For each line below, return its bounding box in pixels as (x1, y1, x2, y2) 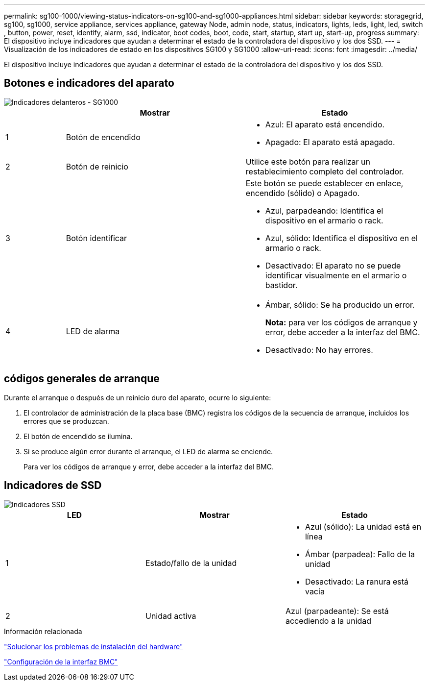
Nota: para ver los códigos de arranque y (265, 317, 418, 327)
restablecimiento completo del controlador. (245, 166, 404, 176)
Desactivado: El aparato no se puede (265, 260, 401, 270)
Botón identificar (66, 233, 127, 243)
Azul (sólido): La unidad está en (305, 521, 422, 532)
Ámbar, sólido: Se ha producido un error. (265, 299, 415, 310)
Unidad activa (145, 611, 196, 621)
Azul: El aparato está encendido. (265, 119, 385, 129)
